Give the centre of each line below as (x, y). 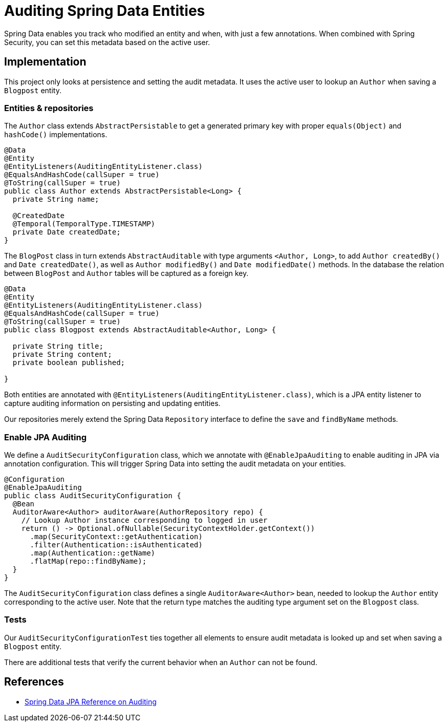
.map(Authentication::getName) (93, 553)
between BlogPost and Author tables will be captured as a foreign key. (126, 273)
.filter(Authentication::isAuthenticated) (116, 545)
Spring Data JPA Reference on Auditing (91, 701)
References (34, 682)
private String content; (62, 355)
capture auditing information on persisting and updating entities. (112, 403)
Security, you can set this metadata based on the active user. (107, 42)
